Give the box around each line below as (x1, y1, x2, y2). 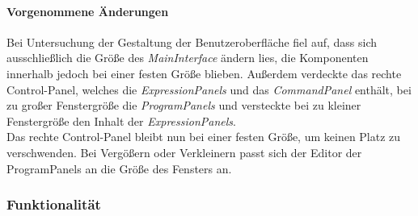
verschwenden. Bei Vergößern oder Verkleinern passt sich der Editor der (6, 143, 362, 160)
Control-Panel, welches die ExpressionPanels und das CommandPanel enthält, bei (6, 81, 412, 98)
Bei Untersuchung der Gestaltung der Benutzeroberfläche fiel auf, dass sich (6, 33, 377, 50)
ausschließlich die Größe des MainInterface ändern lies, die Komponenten (6, 49, 369, 66)
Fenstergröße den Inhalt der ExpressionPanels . (6, 112, 236, 129)
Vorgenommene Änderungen (6, 2, 169, 19)
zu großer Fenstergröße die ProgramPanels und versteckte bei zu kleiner (6, 97, 361, 114)
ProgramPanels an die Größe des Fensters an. (6, 160, 232, 177)
